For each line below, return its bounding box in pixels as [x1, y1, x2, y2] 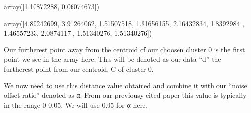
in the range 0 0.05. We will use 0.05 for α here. [4, 99, 148, 110]
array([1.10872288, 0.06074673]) [4, 1, 99, 11]
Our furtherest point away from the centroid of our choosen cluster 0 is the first [4, 44, 245, 54]
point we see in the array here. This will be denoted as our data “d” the [4, 54, 221, 64]
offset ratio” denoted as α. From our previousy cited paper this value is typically [4, 90, 247, 100]
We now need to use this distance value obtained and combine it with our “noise [4, 80, 247, 90]
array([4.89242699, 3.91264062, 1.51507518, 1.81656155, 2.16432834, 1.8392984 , [4, 18, 244, 28]
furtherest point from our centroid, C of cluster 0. [4, 63, 154, 74]
